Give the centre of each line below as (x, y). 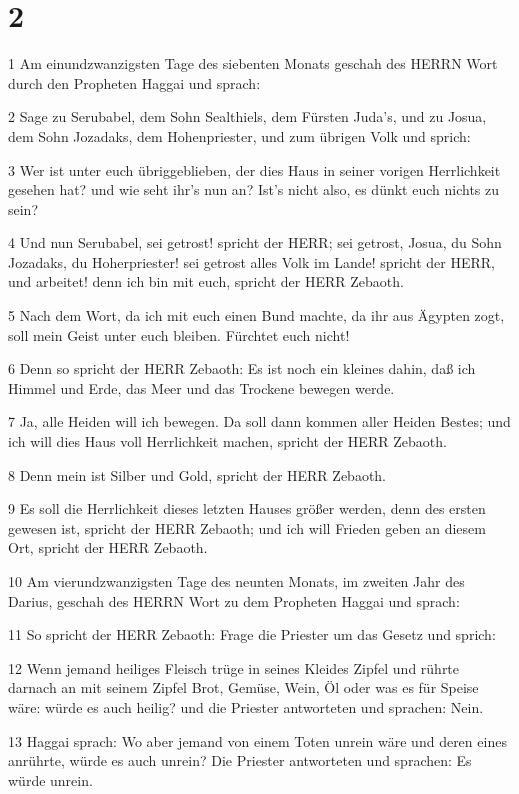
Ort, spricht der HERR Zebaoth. (108, 547)
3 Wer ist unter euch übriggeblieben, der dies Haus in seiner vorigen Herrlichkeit (254, 169)
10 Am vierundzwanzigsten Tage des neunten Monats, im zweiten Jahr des (236, 581)
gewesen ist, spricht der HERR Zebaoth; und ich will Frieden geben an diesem (247, 527)
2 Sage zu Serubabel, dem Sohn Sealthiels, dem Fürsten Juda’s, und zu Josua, (247, 116)
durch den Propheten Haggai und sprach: (134, 82)
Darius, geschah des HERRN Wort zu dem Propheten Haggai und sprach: (234, 600)
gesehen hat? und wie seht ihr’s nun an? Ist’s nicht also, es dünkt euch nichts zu (254, 189)
